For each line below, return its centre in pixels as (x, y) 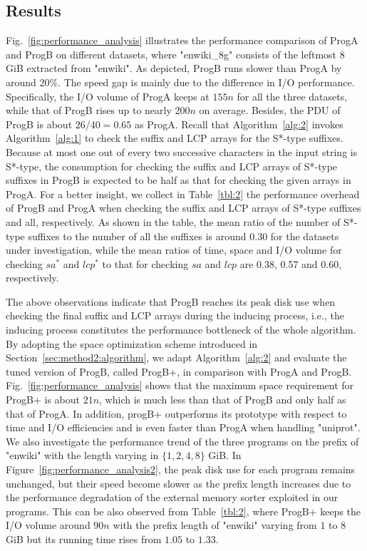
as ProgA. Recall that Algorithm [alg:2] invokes (239, 124)
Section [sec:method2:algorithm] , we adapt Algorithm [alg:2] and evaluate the (176, 357)
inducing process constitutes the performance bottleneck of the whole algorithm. (181, 330)
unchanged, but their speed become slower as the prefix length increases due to (179, 483)
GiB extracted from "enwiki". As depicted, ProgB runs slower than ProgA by (174, 68)
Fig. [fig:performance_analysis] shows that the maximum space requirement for (180, 385)
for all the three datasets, (292, 96)
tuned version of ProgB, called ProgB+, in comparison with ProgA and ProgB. (179, 371)
